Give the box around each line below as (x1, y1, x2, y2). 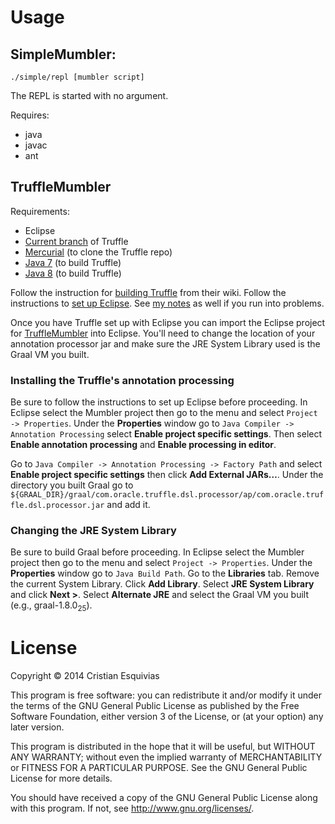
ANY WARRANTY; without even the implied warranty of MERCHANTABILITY (10, 751, 323, 763)
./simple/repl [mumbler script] (10, 72, 145, 82)
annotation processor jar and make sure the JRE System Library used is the (10, 337, 321, 350)
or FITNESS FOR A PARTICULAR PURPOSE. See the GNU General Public (10, 762, 308, 774)
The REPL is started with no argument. (10, 90, 169, 101)
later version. (10, 721, 65, 733)
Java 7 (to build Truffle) (24, 256, 122, 268)
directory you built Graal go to (10, 479, 134, 491)
